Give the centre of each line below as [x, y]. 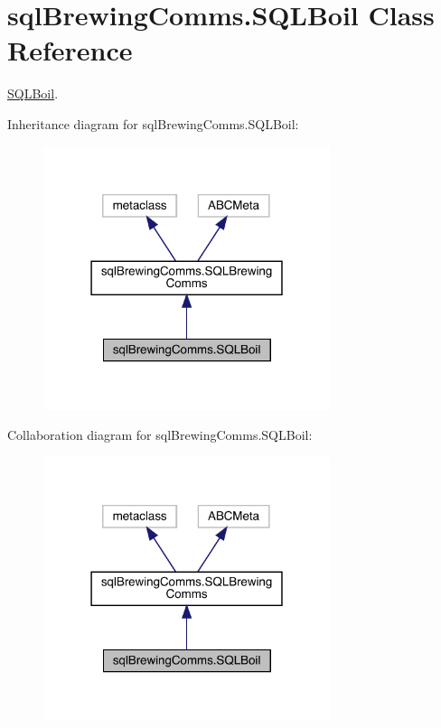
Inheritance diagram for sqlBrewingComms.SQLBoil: [153, 123]
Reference [70, 50]
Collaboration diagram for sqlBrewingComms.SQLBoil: [160, 435]
